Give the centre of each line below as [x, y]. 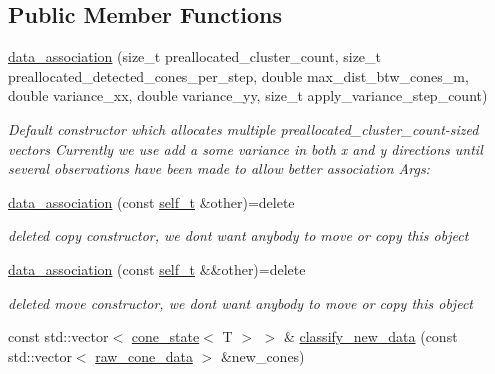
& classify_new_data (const [370, 336]
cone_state [165, 336]
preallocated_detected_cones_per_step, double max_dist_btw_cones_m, [238, 75]
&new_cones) [262, 355]
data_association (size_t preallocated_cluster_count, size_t [195, 56]
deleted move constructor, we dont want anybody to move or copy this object [240, 302]
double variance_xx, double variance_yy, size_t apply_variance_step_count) [248, 95]
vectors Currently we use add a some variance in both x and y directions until [245, 148]
